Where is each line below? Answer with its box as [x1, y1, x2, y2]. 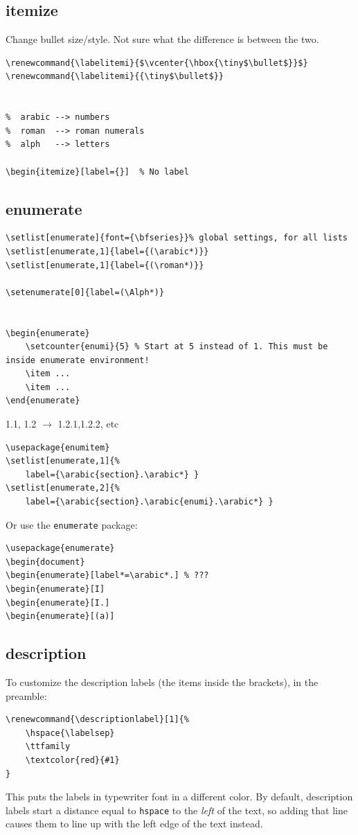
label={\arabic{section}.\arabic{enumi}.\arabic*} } [25, 497, 274, 507]
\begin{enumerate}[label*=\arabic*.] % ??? [6, 570, 209, 581]
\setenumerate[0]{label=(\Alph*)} [6, 287, 165, 297]
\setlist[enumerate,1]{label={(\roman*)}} [6, 260, 204, 270]
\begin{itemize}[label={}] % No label [6, 166, 189, 177]
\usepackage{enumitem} [6, 442, 110, 452]
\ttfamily [25, 741, 71, 752]
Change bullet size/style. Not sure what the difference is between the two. [6, 32, 319, 46]
